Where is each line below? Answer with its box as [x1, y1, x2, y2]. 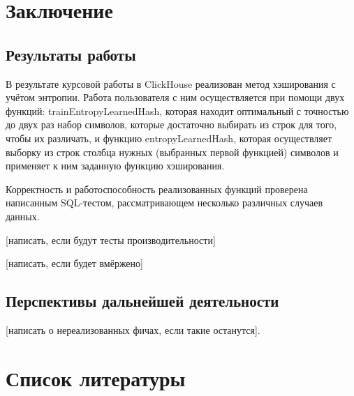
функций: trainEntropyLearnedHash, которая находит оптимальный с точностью [6, 103, 349, 118]
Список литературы [6, 363, 186, 392]
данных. [6, 208, 40, 223]
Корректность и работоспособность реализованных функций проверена [6, 181, 308, 196]
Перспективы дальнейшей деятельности [6, 290, 279, 312]
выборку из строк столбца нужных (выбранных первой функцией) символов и [6, 144, 339, 159]
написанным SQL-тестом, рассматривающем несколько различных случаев [6, 195, 323, 210]
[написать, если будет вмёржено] [6, 256, 143, 271]
